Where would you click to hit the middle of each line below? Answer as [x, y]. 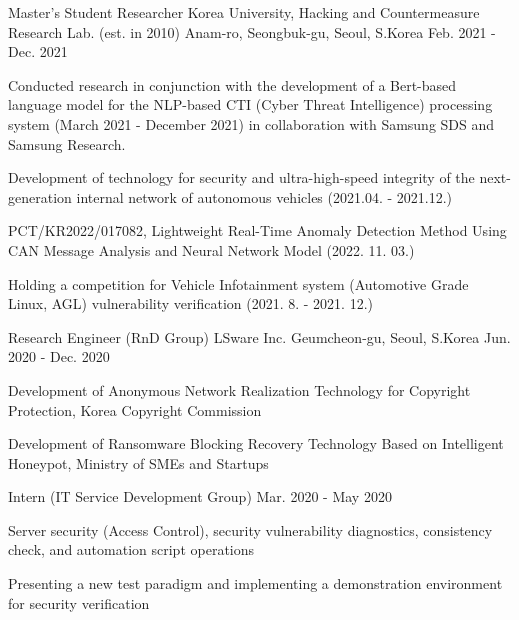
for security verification [79, 602]
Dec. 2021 [38, 51]
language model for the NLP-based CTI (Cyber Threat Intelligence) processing [250, 104]
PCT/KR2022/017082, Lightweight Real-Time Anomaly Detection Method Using [257, 230]
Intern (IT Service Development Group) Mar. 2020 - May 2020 [200, 496]
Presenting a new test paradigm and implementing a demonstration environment [255, 583]
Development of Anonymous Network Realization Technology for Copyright [239, 389]
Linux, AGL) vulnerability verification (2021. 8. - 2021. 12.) [190, 303]
